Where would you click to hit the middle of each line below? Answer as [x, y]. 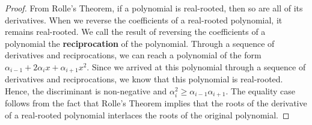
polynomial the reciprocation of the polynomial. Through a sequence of [140, 43]
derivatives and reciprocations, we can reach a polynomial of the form [133, 55]
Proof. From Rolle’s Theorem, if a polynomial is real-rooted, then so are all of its [154, 8]
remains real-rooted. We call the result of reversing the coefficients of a [135, 32]
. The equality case [261, 91]
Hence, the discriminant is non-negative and [86, 91]
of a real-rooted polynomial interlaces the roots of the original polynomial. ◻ [147, 115]
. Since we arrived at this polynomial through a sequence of [196, 66]
